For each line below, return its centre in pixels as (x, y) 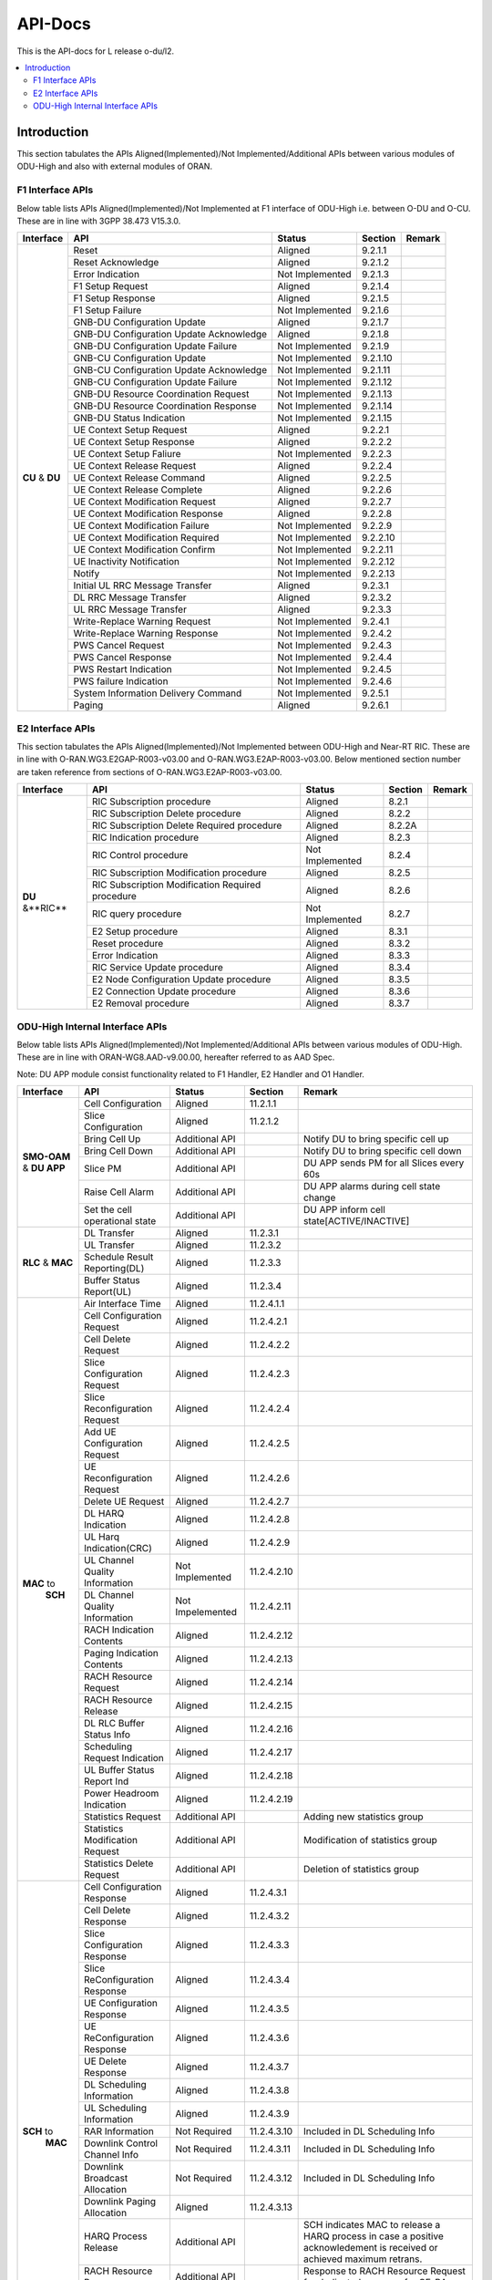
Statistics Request (122, 1817)
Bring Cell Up (112, 1139)
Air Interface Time (122, 1304)
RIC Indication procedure (145, 837)
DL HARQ (104, 1514)
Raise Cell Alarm (119, 1192)
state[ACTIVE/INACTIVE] (357, 1221)
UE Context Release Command (139, 478)
